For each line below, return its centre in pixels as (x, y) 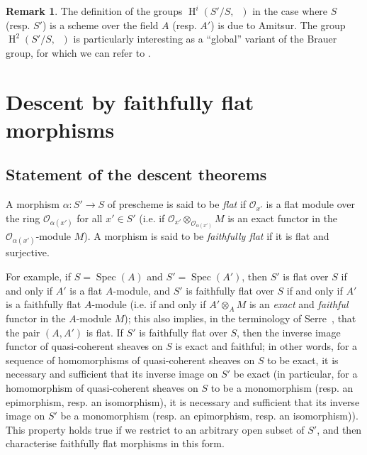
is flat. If (105, 332)
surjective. (28, 252)
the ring (23, 218)
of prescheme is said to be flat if (177, 204)
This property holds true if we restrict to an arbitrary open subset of (155, 429)
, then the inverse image (289, 332)
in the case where (290, 11)
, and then (339, 429)
